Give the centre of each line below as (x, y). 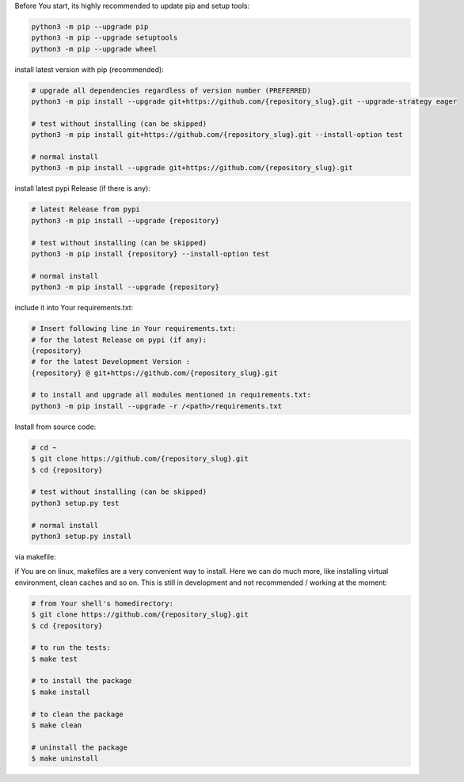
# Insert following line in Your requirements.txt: (134, 329)
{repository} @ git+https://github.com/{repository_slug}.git (154, 373)
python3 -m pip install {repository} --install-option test (150, 254)
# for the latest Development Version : (110, 362)
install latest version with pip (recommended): (89, 69)
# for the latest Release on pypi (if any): (119, 340)
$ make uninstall (65, 759)
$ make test (55, 659)
